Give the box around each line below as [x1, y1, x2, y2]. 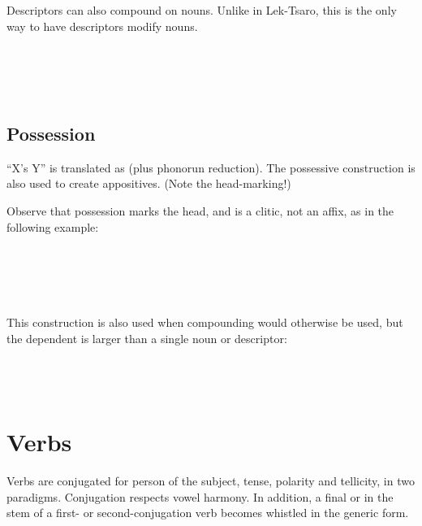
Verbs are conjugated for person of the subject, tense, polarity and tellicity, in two [6, 472, 415, 489]
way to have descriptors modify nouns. [6, 17, 198, 34]
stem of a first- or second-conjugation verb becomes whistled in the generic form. [6, 504, 409, 521]
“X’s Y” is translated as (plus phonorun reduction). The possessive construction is [6, 159, 416, 176]
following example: [6, 218, 99, 235]
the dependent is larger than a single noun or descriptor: [6, 329, 287, 346]
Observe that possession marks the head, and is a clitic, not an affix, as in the [6, 202, 394, 219]
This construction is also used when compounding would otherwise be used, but [6, 314, 403, 331]
